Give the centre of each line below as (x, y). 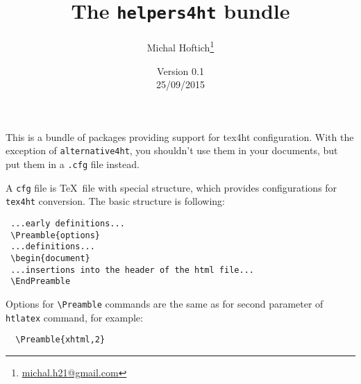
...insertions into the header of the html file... (132, 270)
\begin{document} (50, 258)
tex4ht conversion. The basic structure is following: (115, 201)
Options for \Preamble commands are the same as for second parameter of (165, 303)
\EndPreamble (41, 282)
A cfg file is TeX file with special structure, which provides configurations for (171, 187)
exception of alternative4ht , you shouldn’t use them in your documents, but (172, 150)
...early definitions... (68, 223)
